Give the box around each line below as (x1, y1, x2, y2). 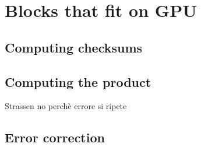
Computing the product (5, 72, 151, 90)
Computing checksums (5, 38, 143, 56)
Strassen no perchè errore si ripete (5, 100, 127, 112)
